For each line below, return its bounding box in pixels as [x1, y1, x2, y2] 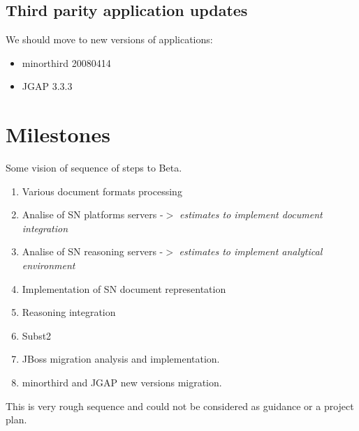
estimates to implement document [179, 207, 323, 222]
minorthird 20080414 [22, 55, 111, 70]
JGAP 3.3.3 [22, 79, 73, 93]
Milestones [6, 120, 110, 149]
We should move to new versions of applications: [6, 32, 213, 47]
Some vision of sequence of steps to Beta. [6, 160, 182, 175]
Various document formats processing [22, 183, 182, 198]
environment [22, 258, 75, 273]
